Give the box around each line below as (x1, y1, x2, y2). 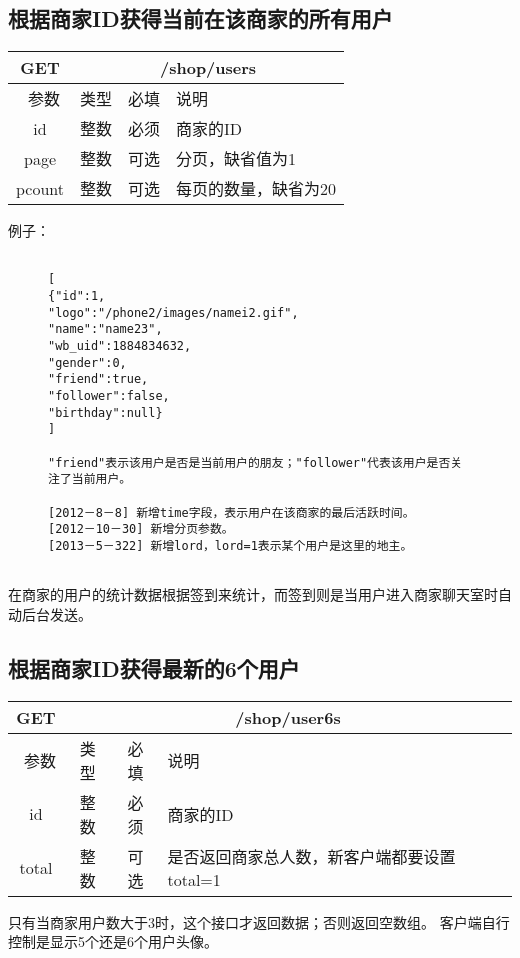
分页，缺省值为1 (176, 147, 297, 171)
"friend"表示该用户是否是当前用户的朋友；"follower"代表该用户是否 (48, 455, 451, 470)
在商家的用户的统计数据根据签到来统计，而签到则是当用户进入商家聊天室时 (8, 584, 498, 605)
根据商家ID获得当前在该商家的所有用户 (8, 3, 393, 34)
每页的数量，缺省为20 (176, 177, 337, 201)
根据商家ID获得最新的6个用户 (8, 652, 300, 683)
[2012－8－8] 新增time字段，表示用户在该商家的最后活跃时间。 (48, 505, 415, 520)
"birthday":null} (48, 405, 163, 420)
